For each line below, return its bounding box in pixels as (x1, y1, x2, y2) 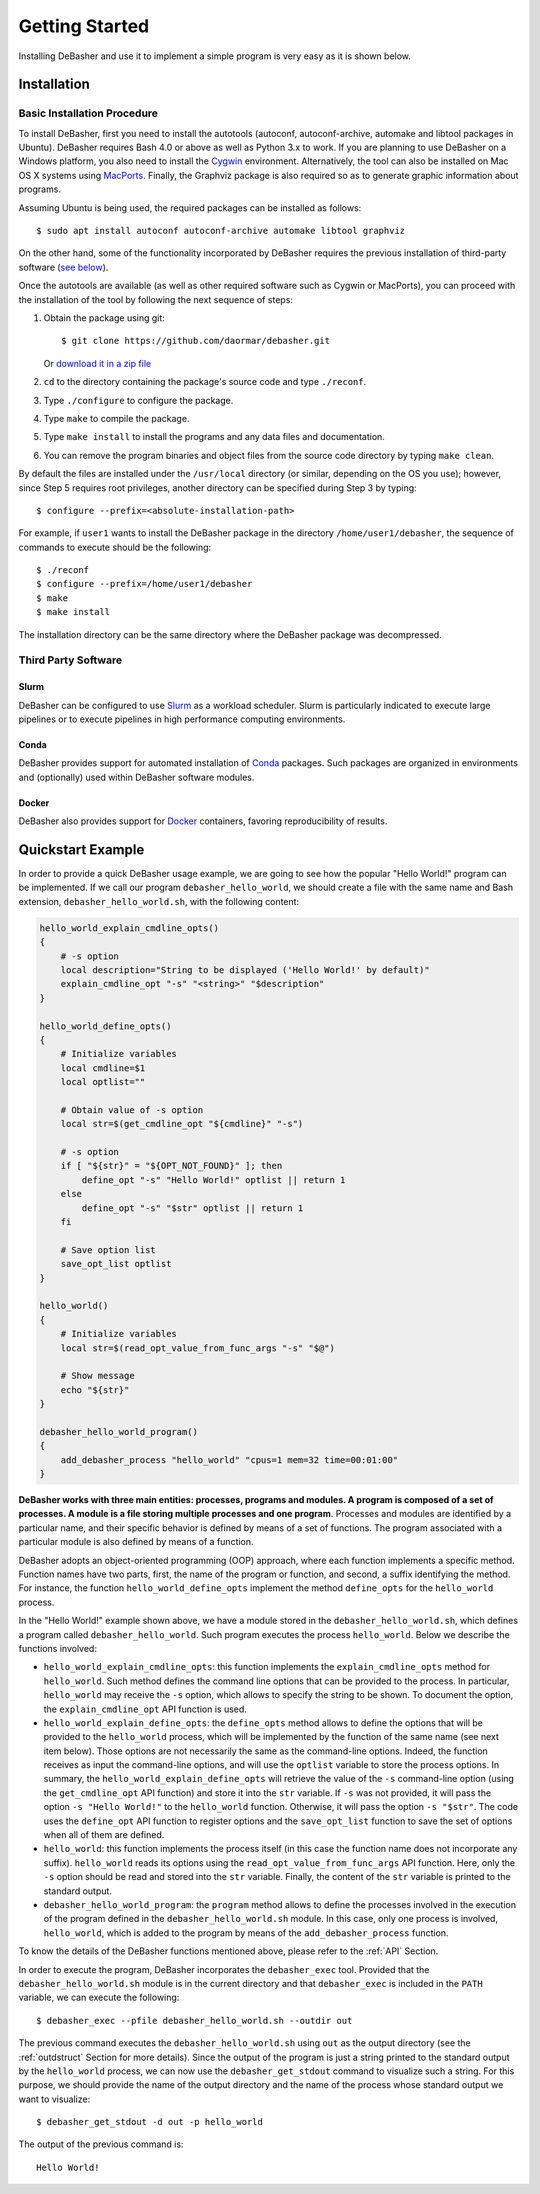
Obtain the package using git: (43, 312, 165, 324)
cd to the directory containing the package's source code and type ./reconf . (43, 376, 367, 388)
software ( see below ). (18, 261, 109, 273)
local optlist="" (60, 1076, 146, 1088)
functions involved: (18, 1642, 97, 1654)
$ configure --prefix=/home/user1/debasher (36, 578, 253, 590)
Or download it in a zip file (43, 357, 152, 369)
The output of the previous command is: (18, 2138, 184, 2150)
